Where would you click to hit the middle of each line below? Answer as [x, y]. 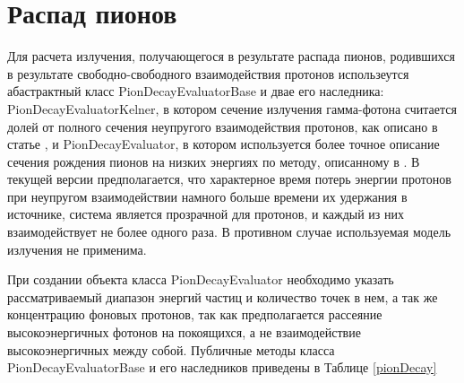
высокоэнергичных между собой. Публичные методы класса [171, 349]
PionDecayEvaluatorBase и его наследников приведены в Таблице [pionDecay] [222, 367]
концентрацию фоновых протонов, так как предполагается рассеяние [195, 314]
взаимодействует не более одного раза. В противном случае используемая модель [229, 232]
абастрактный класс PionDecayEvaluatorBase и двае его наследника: [196, 91]
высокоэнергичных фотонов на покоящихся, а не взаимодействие [184, 332]
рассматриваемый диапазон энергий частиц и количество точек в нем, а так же [223, 296]
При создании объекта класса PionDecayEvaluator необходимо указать [201, 279]
